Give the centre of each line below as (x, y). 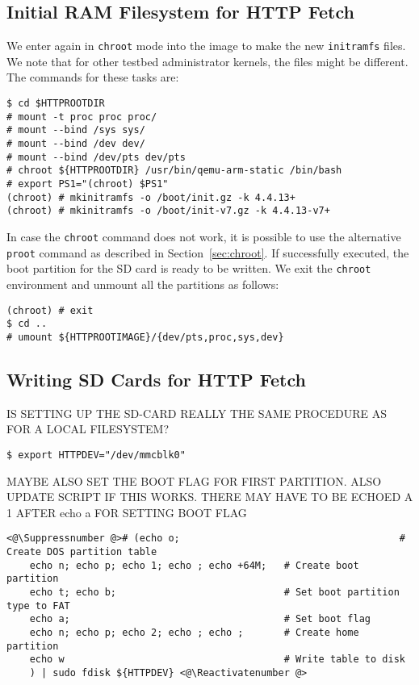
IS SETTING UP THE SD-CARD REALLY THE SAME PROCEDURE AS (197, 413)
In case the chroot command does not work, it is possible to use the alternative (204, 236)
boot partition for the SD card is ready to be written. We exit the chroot (189, 268)
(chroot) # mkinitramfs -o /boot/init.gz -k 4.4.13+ (151, 197)
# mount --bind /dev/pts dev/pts (96, 157)
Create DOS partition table (82, 551)
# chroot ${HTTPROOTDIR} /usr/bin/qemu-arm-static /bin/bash (174, 171)
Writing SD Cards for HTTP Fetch (156, 379)
